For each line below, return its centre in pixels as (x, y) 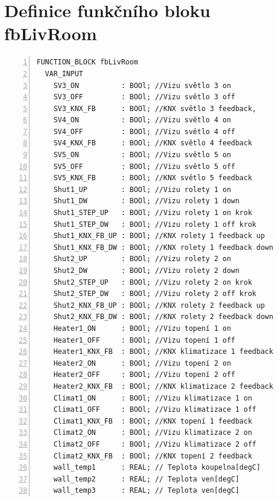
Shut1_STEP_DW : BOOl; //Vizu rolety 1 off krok (155, 224)
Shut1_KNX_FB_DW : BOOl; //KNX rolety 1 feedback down (163, 247)
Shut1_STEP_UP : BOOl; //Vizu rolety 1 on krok (153, 213)
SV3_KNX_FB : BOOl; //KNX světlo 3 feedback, (155, 108)
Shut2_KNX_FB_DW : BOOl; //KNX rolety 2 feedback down (163, 317)
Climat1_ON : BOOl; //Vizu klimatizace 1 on (153, 398)
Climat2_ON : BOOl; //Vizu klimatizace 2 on (153, 433)
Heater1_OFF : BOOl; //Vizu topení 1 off (144, 340)
